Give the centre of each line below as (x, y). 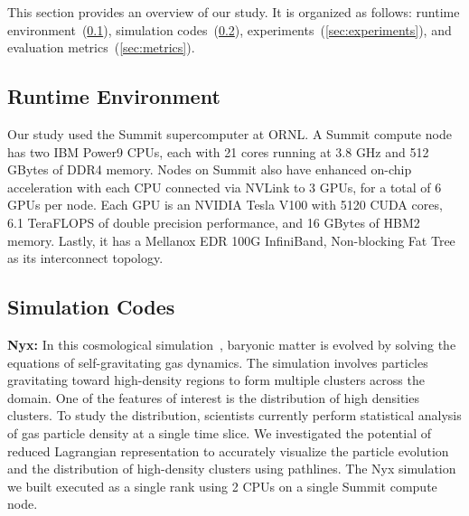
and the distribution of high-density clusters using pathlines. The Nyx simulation (232, 469)
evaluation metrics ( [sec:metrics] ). (101, 47)
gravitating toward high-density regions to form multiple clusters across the (216, 380)
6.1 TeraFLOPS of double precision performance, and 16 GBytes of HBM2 (214, 222)
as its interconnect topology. (85, 258)
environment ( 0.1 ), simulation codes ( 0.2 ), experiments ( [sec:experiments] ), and (230, 29)
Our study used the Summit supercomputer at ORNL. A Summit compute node (230, 133)
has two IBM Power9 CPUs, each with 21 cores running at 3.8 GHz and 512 (218, 151)
